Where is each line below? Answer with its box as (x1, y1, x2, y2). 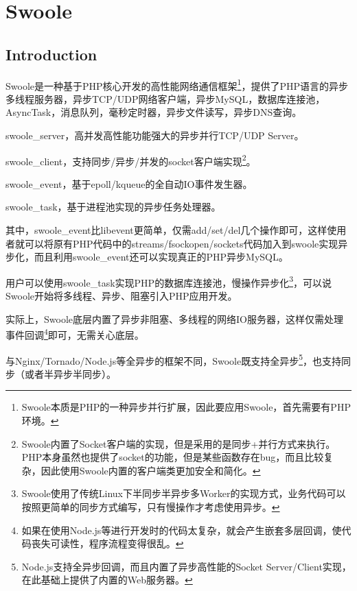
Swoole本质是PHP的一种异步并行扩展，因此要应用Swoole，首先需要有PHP (21, 400, 351, 414)
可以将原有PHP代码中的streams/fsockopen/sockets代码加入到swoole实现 (24, 236, 338, 250)
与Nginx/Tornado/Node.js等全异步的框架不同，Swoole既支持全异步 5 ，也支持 (5, 351, 341, 367)
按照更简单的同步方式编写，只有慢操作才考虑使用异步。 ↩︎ (21, 499, 280, 514)
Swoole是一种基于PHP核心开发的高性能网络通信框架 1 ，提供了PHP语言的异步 (5, 76, 348, 93)
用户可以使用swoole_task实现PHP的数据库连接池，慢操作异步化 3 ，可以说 (5, 273, 332, 289)
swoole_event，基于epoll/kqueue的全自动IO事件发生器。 (5, 176, 253, 191)
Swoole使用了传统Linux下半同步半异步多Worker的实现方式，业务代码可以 (21, 486, 346, 500)
